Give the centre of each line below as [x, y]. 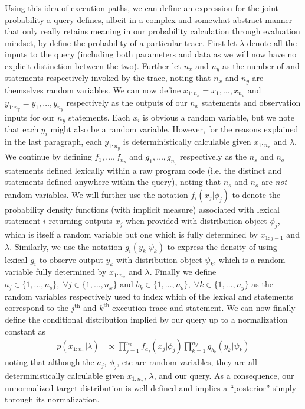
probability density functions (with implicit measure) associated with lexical [142, 209]
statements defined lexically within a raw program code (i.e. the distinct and [143, 170]
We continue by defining [48, 156]
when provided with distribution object [196, 221]
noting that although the [50, 362]
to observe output [71, 259]
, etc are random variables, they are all [187, 362]
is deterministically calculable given [187, 142]
